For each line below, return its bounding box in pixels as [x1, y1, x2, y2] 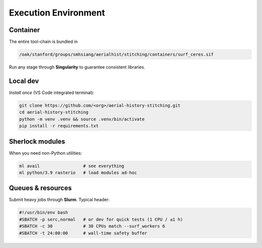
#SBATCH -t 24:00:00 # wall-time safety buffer [19, 230, 147, 236]
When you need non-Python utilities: [9, 150, 82, 156]
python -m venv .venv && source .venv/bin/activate [19, 116, 145, 122]
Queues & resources [9, 184, 72, 192]
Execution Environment [9, 7, 105, 18]
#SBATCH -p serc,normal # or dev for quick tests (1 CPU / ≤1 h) [19, 216, 183, 222]
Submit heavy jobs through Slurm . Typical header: [9, 197, 110, 203]
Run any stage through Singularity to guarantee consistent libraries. [9, 64, 146, 70]
